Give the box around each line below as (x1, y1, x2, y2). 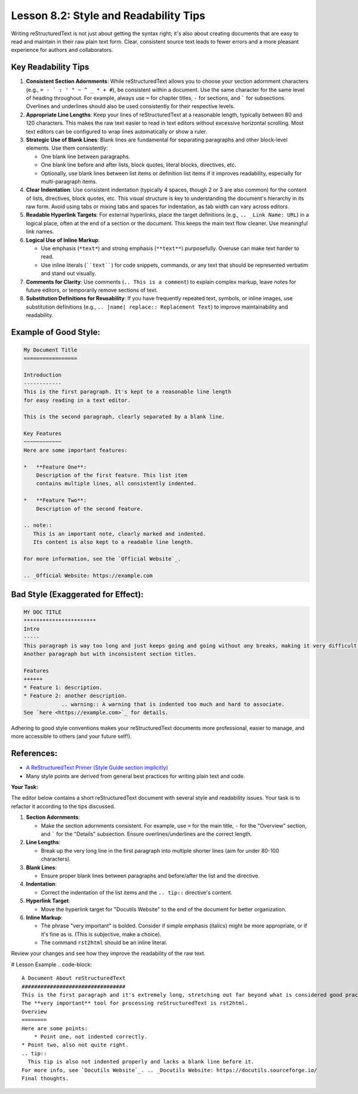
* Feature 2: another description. (23, 692, 128, 699)
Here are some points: (21, 1025, 88, 1032)
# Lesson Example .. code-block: (11, 961, 92, 968)
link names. (26, 228, 54, 235)
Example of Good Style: (11, 327, 101, 337)
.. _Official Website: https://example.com (23, 572, 153, 579)
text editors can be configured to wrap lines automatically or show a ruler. (26, 128, 208, 135)
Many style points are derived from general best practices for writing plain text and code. (26, 772, 245, 779)
